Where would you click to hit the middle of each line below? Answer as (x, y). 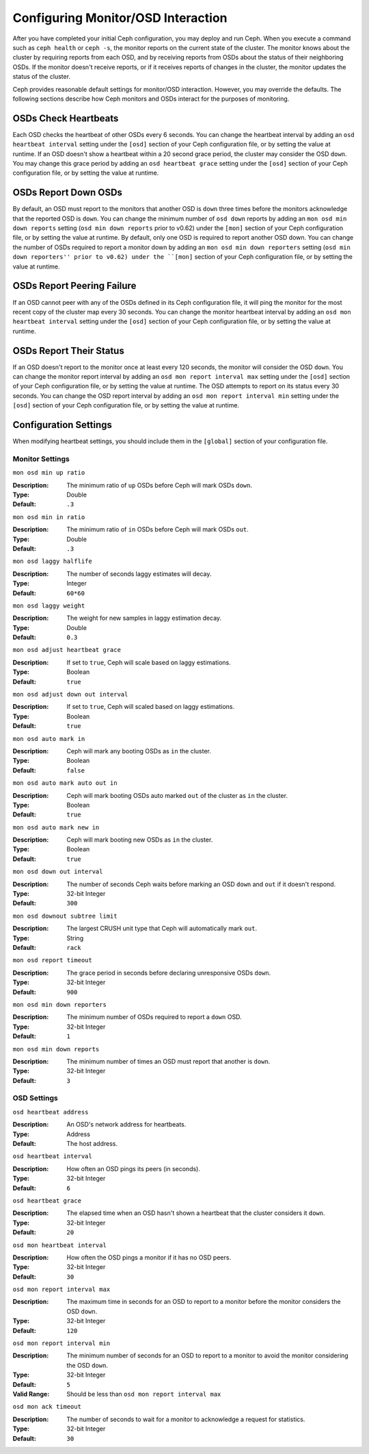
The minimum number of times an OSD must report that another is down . (168, 1061)
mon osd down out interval (58, 872)
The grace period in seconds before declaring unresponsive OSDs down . (169, 973)
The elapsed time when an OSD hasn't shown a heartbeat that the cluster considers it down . (196, 1213)
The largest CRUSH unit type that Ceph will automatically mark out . (162, 929)
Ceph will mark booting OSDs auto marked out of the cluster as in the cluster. (177, 795)
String (75, 938)
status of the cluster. (42, 77)
